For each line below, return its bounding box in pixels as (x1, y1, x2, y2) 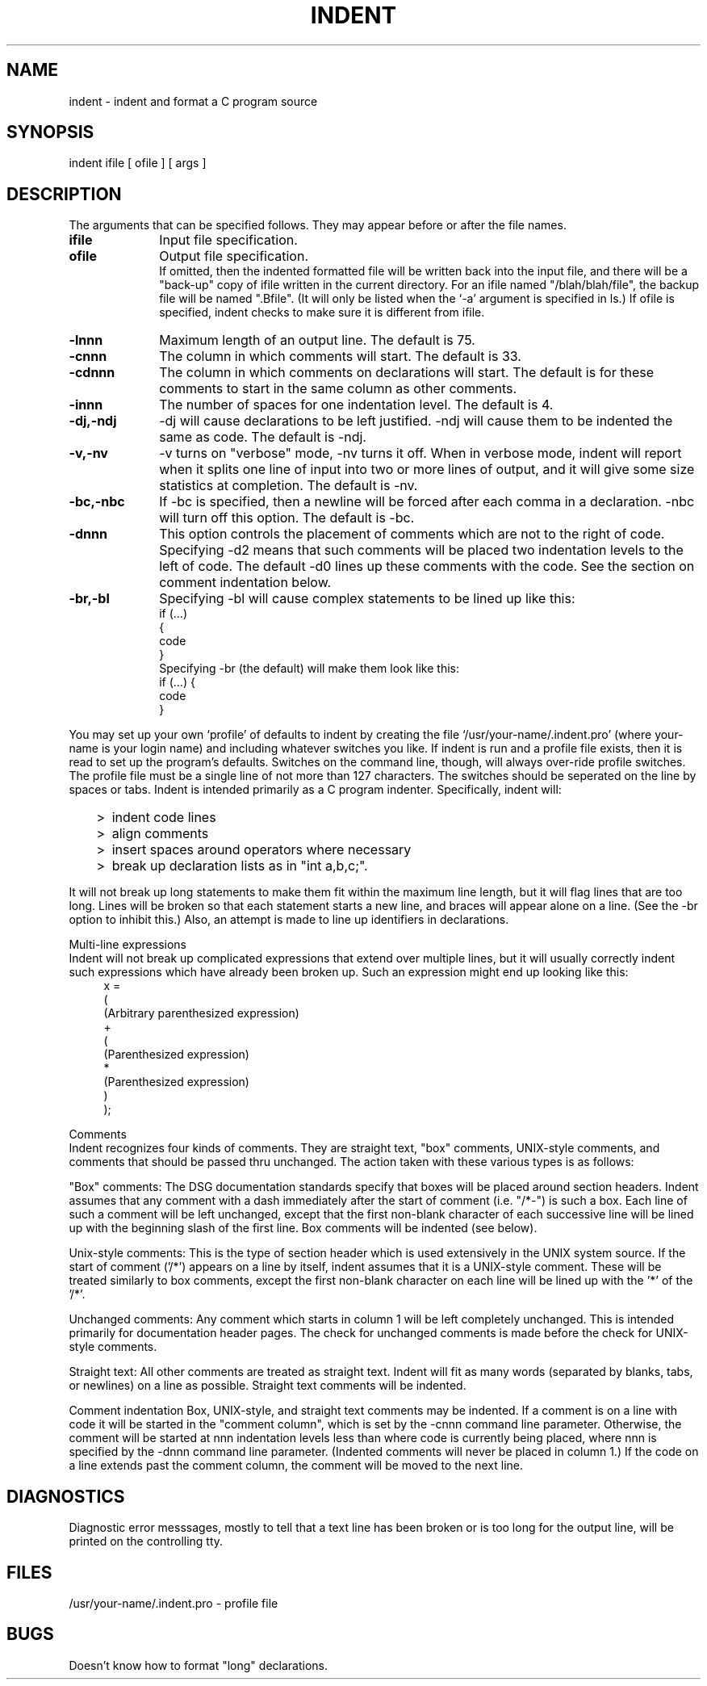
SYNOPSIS (6, 122, 94, 143)
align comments (111, 825, 209, 842)
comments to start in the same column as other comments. (159, 380, 517, 397)
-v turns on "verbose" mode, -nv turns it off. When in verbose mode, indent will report (159, 445, 682, 462)
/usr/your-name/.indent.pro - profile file (69, 1596, 278, 1610)
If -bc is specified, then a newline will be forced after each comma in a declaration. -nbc (159, 493, 695, 510)
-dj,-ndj (69, 413, 117, 430)
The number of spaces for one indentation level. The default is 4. (159, 396, 554, 413)
